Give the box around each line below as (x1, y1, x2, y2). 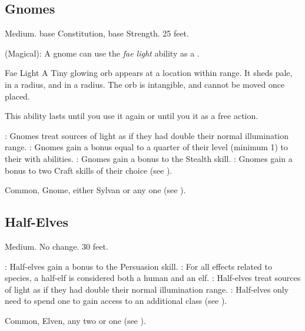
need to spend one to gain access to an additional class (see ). (5, 294, 227, 307)
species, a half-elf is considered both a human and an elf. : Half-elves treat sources (5, 272, 301, 284)
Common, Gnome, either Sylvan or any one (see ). (5, 184, 186, 196)
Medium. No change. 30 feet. (5, 240, 108, 252)
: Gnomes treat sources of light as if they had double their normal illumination (5, 129, 289, 141)
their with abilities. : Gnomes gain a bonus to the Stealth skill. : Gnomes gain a (5, 152, 293, 164)
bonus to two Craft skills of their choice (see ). (5, 164, 173, 176)
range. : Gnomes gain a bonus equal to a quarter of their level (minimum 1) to (5, 141, 289, 153)
